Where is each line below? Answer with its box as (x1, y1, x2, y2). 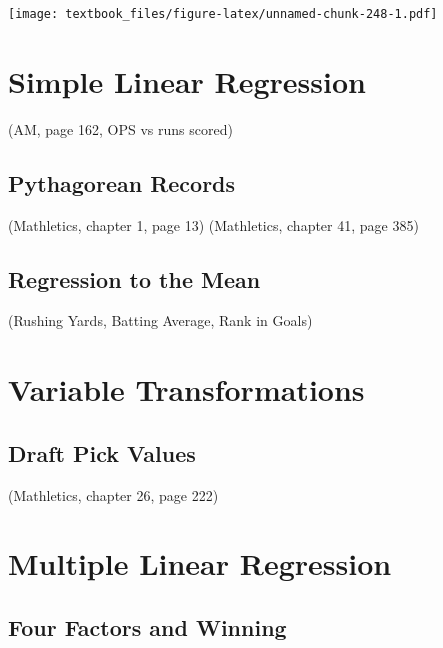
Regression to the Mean (8, 263, 261, 294)
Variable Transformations (8, 369, 365, 410)
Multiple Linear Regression (8, 543, 392, 584)
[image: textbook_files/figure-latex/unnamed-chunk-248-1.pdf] (8, 7, 438, 21)
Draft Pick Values (8, 437, 196, 468)
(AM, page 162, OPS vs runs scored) (8, 118, 233, 139)
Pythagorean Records (8, 167, 236, 198)
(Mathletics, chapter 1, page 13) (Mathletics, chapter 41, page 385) (8, 214, 419, 235)
